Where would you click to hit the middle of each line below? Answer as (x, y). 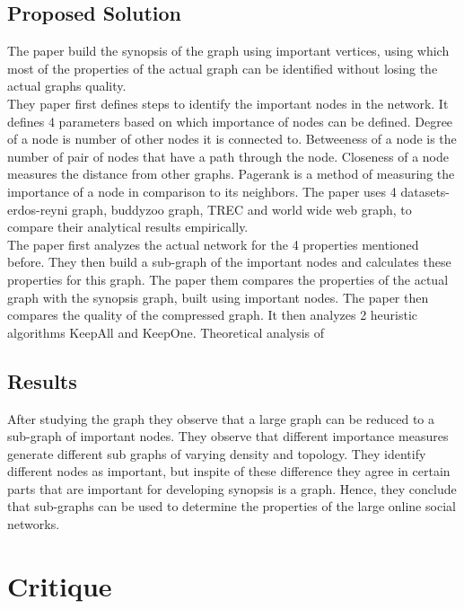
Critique (60, 585)
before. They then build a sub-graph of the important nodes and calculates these (229, 262)
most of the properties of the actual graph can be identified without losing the (223, 68)
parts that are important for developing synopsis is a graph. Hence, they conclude (232, 488)
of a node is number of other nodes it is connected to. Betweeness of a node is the (232, 139)
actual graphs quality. (67, 86)
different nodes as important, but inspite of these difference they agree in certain (229, 471)
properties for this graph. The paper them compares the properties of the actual (228, 279)
